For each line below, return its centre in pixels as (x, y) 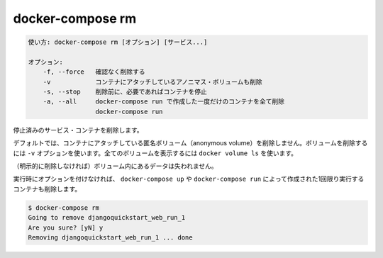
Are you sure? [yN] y (66, 228)
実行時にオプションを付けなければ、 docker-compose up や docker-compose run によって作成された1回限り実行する (189, 179)
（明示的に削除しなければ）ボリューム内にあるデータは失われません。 (115, 166)
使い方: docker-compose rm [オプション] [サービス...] (118, 42)
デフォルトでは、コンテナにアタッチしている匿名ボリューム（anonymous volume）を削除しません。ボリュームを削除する (190, 143)
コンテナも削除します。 (47, 189)
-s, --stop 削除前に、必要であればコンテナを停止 (125, 92)
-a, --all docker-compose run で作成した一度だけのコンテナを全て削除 (164, 102)
